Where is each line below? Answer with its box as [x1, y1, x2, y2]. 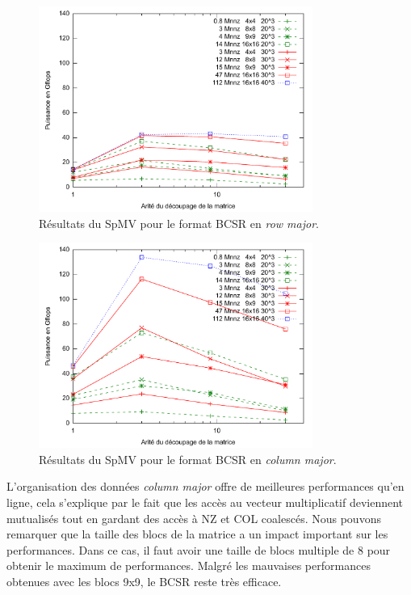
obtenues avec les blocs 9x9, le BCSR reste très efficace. [6, 573, 282, 590]
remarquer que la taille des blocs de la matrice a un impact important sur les [6, 525, 388, 542]
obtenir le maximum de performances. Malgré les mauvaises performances [6, 557, 371, 574]
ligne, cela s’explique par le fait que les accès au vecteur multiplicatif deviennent [6, 494, 404, 511]
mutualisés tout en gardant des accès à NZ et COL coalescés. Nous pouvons [6, 509, 381, 526]
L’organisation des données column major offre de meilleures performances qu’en [6, 478, 405, 495]
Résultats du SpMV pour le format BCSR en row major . [39, 214, 319, 231]
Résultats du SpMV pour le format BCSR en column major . [39, 450, 337, 467]
